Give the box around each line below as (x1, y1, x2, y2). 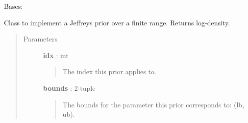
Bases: (4, 1, 23, 11)
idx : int (43, 50, 69, 60)
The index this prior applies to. (62, 66, 156, 77)
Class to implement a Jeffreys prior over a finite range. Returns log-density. (4, 17, 230, 27)
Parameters (23, 34, 57, 44)
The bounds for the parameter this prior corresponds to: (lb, (62, 99, 245, 109)
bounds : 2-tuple (43, 82, 96, 93)
